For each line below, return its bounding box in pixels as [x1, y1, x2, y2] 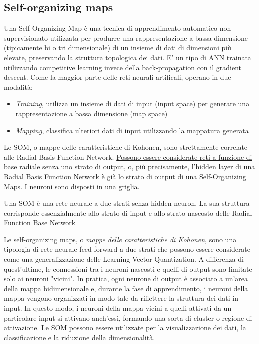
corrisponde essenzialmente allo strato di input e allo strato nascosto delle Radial [4, 207, 252, 218]
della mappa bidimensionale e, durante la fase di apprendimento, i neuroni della [4, 283, 248, 293]
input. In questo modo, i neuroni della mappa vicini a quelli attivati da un [4, 303, 232, 313]
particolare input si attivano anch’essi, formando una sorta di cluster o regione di [4, 312, 252, 323]
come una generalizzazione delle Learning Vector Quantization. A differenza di [4, 254, 244, 264]
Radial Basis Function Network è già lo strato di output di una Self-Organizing [4, 171, 246, 181]
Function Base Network [4, 217, 76, 228]
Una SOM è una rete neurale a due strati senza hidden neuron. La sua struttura [4, 198, 250, 208]
